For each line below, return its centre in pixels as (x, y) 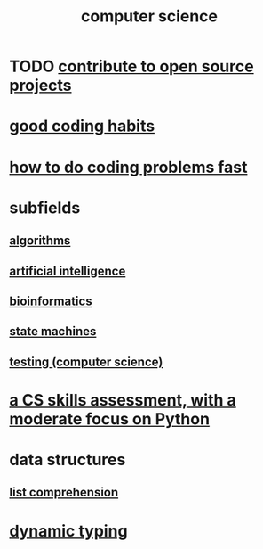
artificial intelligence (68, 270)
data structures (68, 460)
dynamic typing (68, 531)
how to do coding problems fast (128, 167)
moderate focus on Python (110, 418)
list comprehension (64, 492)
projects (41, 86)
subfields (45, 208)
